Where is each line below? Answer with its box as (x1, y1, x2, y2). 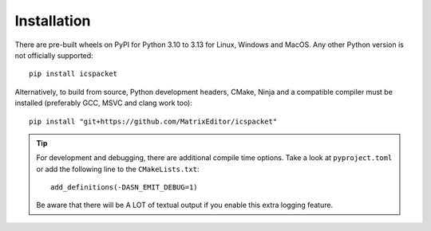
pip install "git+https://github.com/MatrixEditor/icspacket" (29, 116, 278, 126)
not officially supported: (14, 50, 93, 60)
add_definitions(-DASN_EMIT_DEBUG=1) (50, 183, 199, 192)
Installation (14, 12, 91, 29)
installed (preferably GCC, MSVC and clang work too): (14, 98, 193, 108)
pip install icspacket (29, 69, 118, 79)
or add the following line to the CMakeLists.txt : (36, 164, 200, 174)
